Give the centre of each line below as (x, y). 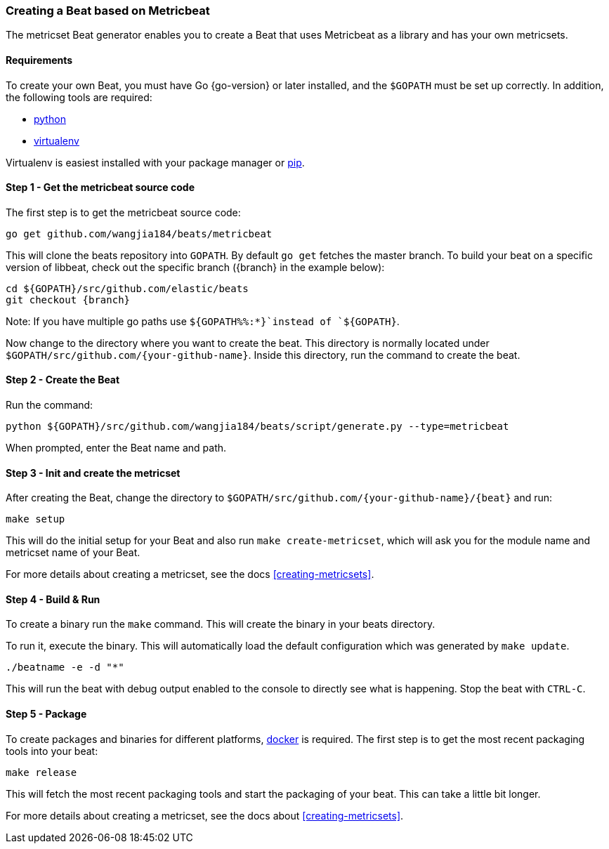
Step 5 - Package (46, 714)
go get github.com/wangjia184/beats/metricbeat (139, 233)
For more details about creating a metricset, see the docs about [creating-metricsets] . (205, 815)
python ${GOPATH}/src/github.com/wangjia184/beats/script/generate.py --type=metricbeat (257, 427)
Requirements (39, 60)
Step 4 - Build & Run (53, 599)
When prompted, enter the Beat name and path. (116, 448)
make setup (35, 519)
